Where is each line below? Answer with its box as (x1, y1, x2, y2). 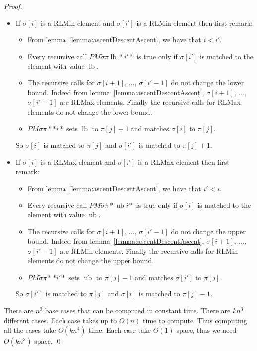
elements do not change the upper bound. (27, 255, 154, 266)
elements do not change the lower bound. (27, 106, 152, 117)
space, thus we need (176, 325, 237, 335)
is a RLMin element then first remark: (136, 17, 253, 28)
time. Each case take (88, 325, 151, 335)
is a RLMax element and (40, 156, 116, 167)
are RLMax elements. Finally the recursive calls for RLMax (60, 97, 241, 107)
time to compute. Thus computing (143, 315, 247, 325)
